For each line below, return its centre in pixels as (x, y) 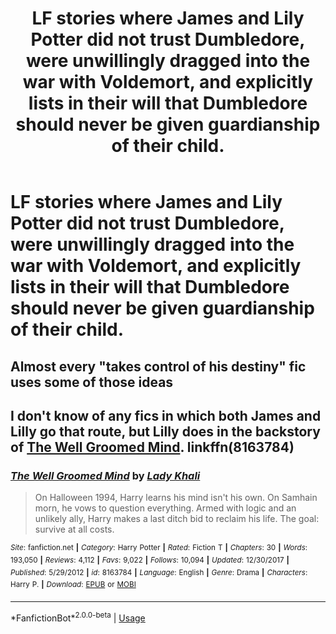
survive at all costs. (74, 529)
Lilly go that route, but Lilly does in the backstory (165, 431)
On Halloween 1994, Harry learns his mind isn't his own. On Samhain (176, 498)
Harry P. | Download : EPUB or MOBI (73, 585)
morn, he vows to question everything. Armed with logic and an (165, 508)
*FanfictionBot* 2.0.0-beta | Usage (78, 617)
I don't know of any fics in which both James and (166, 415)
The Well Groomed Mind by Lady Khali (105, 475)
